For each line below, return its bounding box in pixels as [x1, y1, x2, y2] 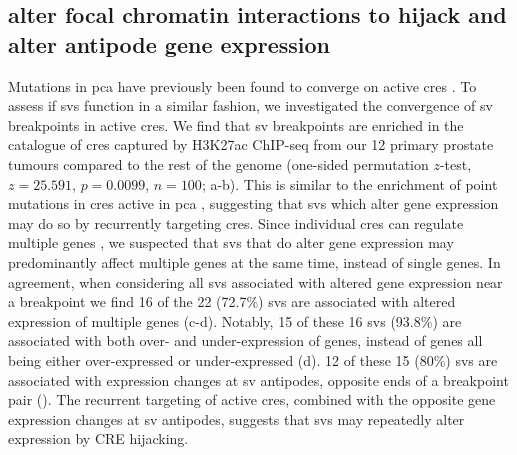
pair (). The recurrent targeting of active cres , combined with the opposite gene [8, 389, 496, 410]
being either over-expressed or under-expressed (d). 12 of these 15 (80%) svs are [8, 349, 498, 370]
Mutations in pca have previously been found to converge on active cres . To [8, 75, 477, 96]
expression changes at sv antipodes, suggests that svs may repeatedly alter [8, 408, 465, 429]
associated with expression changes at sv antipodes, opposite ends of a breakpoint [8, 369, 509, 390]
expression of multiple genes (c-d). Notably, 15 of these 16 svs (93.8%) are [8, 310, 462, 331]
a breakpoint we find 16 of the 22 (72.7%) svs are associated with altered [8, 291, 456, 312]
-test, [439, 153, 472, 174]
